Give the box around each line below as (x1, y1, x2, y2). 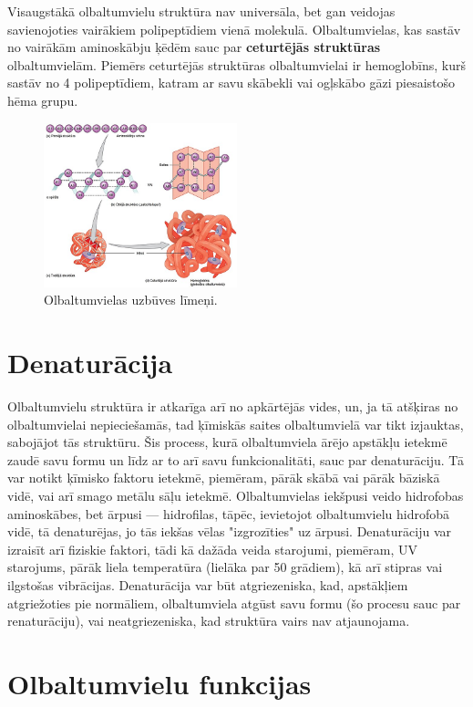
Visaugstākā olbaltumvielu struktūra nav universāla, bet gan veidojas (7, 2, 396, 20)
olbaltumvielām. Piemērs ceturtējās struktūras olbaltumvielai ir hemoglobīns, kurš (7, 55, 466, 74)
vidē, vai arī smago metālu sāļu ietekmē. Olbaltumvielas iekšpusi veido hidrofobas (7, 486, 464, 505)
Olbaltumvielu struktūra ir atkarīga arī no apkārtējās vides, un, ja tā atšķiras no (7, 397, 458, 416)
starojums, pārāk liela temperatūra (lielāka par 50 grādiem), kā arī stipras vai (7, 557, 443, 577)
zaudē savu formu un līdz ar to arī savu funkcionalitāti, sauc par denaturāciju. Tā (7, 450, 465, 469)
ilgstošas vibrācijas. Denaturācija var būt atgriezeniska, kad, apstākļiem (7, 576, 408, 594)
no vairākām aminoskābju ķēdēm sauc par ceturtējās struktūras (7, 37, 381, 57)
